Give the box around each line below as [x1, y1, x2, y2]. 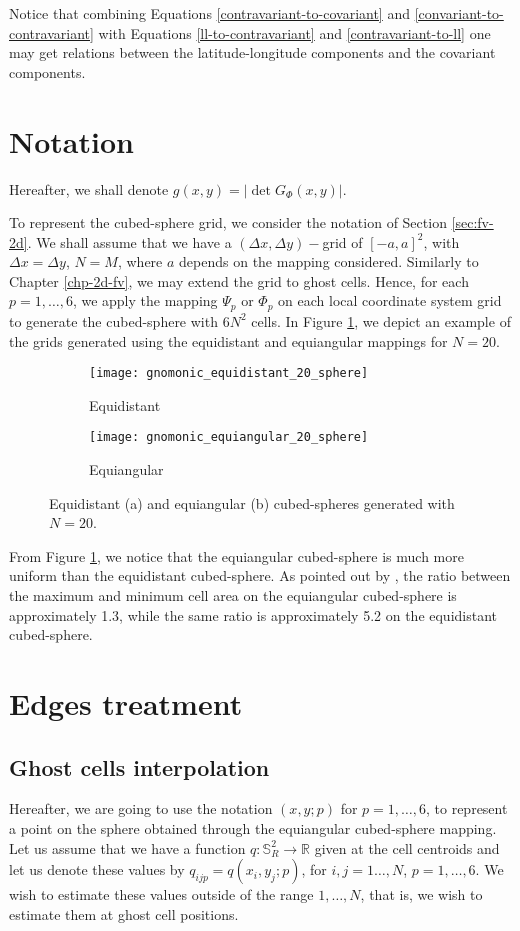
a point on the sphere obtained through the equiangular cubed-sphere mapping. [9, 817, 497, 838]
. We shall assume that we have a [27, 231, 232, 252]
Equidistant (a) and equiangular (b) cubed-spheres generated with [49, 492, 455, 513]
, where [117, 251, 163, 272]
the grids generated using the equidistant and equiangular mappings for [9, 330, 448, 351]
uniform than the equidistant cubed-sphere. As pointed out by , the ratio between [9, 565, 511, 586]
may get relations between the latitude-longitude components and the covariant [9, 42, 496, 63]
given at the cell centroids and [314, 837, 500, 858]
